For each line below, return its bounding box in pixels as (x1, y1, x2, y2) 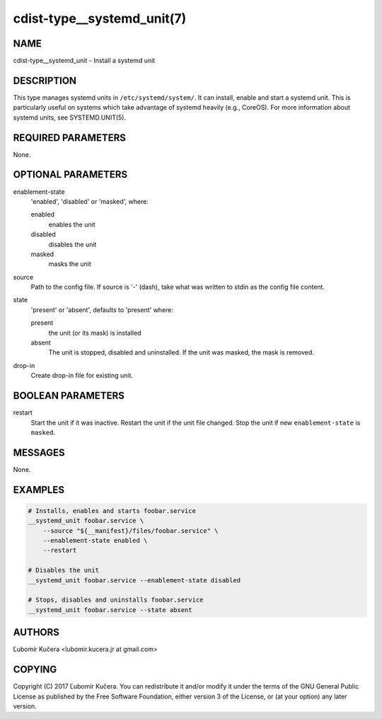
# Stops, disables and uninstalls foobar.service (28, 596, 204, 604)
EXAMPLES (13, 483, 65, 495)
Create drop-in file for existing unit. (30, 372, 134, 380)
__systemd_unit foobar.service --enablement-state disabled (28, 576, 241, 584)
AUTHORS (13, 626, 60, 638)
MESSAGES (13, 447, 65, 459)
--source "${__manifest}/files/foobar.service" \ (42, 527, 219, 534)
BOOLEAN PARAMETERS (13, 390, 125, 402)
